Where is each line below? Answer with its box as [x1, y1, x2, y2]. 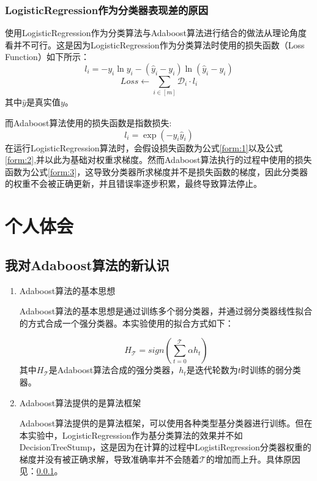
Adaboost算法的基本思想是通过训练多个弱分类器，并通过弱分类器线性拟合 [19, 305, 313, 317]
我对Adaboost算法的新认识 [5, 255, 170, 274]
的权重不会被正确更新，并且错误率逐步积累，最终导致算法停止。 [5, 177, 262, 190]
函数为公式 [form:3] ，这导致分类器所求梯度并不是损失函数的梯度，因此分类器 [5, 165, 308, 178]
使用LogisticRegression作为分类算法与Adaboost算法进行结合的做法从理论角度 [5, 26, 307, 39]
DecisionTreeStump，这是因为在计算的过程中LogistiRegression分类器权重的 [19, 441, 311, 453]
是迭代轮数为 [186, 363, 238, 376]
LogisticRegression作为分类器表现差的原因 [5, 2, 209, 17]
